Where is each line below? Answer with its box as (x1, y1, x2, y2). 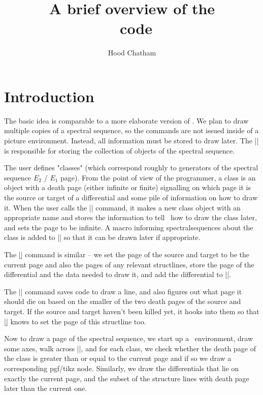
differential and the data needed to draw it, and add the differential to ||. (4, 269, 231, 280)
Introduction (4, 85, 94, 106)
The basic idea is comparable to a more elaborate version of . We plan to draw (4, 115, 249, 126)
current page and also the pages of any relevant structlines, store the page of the (4, 259, 254, 269)
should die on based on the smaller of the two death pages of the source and (4, 296, 241, 307)
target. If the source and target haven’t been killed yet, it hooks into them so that (4, 306, 259, 316)
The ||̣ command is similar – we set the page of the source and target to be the (4, 249, 249, 259)
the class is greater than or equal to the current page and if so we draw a (4, 353, 232, 363)
